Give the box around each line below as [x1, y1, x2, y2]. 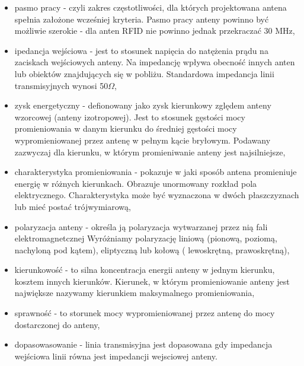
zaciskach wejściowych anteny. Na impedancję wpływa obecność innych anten [14, 56, 295, 68]
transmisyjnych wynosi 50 [14, 79, 108, 91]
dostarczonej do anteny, [14, 318, 100, 330]
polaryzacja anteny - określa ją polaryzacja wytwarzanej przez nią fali [14, 220, 268, 233]
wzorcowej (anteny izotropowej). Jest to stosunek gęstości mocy [14, 110, 245, 123]
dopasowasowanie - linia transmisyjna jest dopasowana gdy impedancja [14, 338, 273, 351]
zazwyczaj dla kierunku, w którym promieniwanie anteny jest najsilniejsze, [14, 145, 286, 158]
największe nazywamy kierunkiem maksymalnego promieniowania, [14, 287, 255, 299]
